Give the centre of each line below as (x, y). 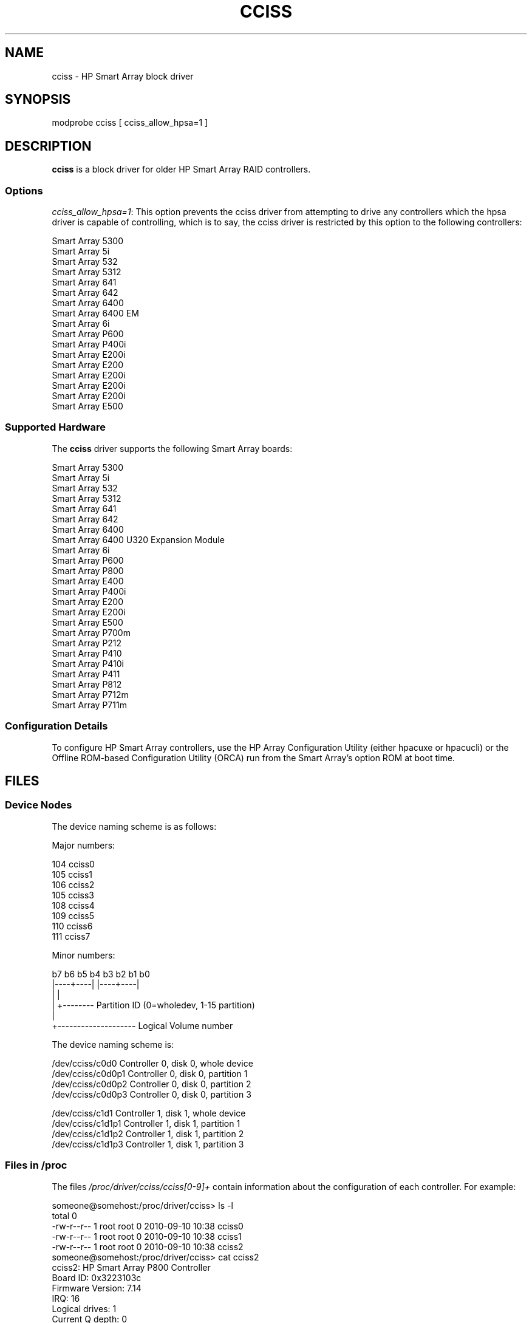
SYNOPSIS (38, 100)
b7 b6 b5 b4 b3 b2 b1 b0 (101, 974)
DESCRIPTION (48, 146)
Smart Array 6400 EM (95, 313)
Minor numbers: (84, 955)
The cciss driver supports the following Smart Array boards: (172, 448)
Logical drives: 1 (84, 1308)
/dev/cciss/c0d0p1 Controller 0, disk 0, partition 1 (150, 1073)
